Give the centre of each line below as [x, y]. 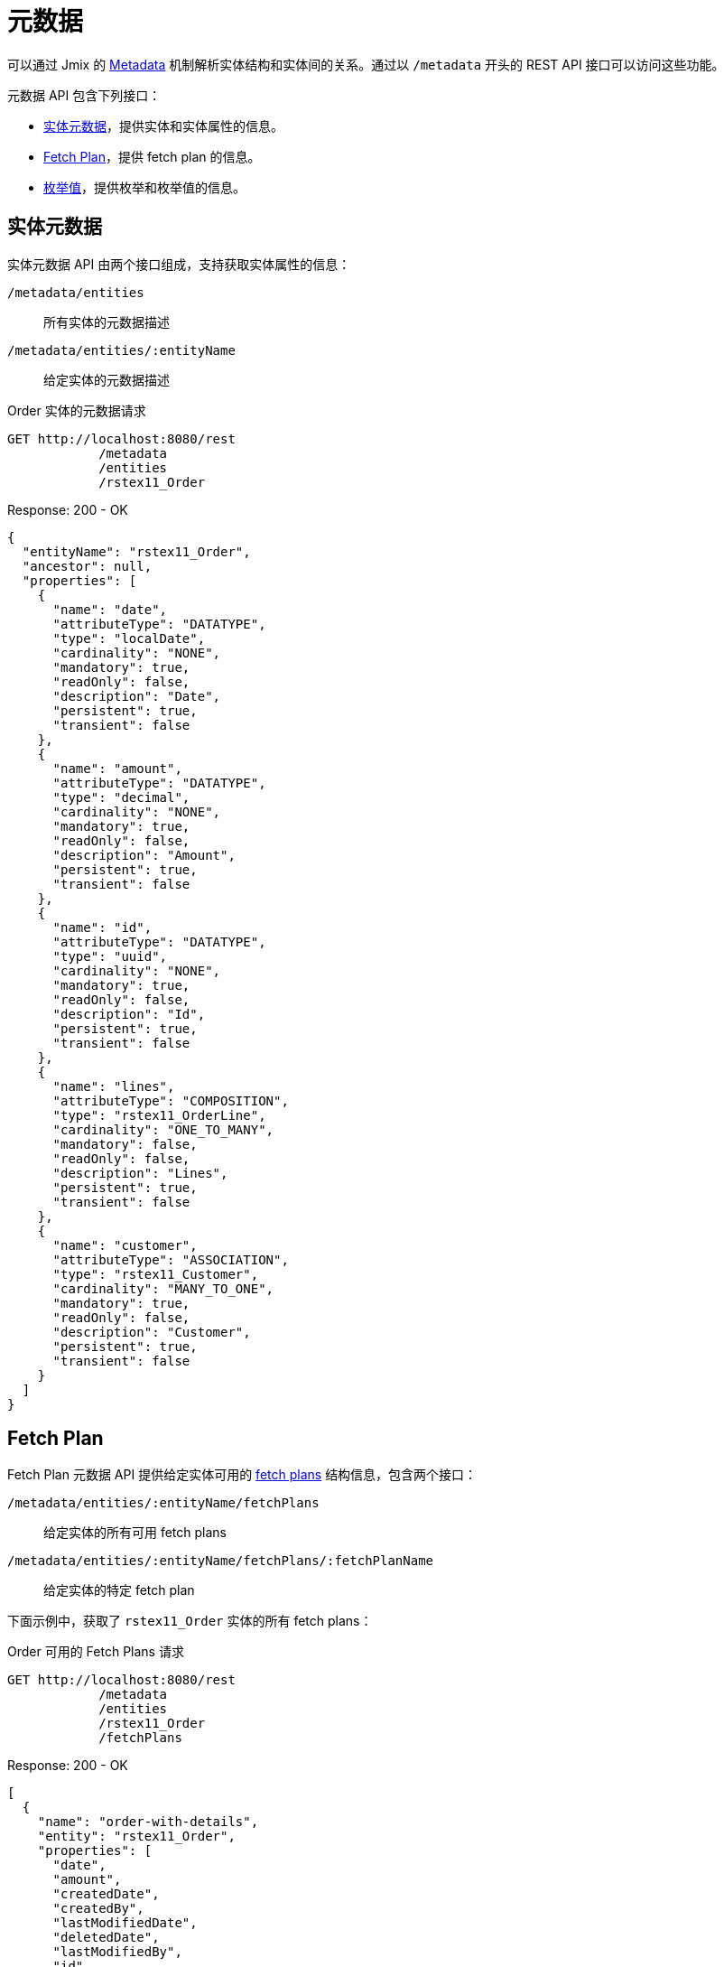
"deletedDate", [106, 1938]
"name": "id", [102, 927]
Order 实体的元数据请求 [77, 410]
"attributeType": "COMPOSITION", [171, 1100]
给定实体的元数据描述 [107, 379]
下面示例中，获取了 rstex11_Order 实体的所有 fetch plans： [190, 1621]
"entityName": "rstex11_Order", [136, 551]
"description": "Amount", [144, 855]
